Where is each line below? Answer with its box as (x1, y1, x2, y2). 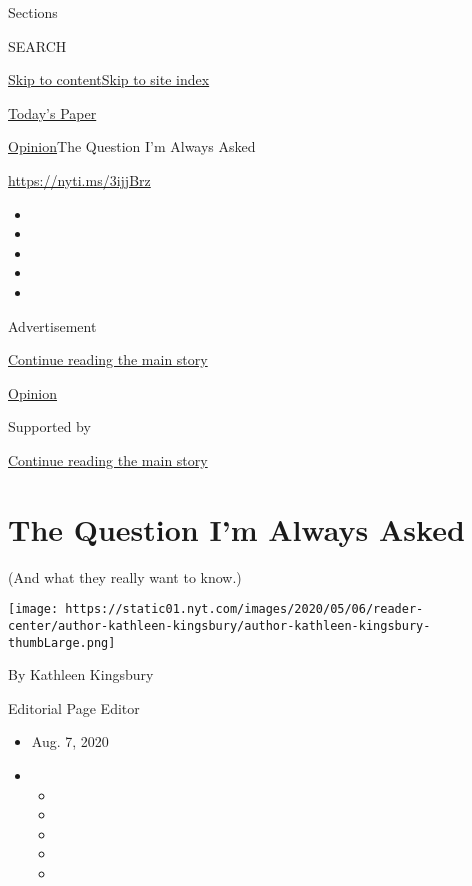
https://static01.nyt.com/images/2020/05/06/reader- (65, 602, 424, 617)
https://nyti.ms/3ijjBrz (8, 169, 151, 190)
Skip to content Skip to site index (8, 69, 210, 90)
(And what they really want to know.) (8, 566, 242, 587)
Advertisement (8, 315, 97, 336)
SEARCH (8, 35, 67, 56)
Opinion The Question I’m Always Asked (8, 136, 256, 157)
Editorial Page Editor (8, 697, 140, 718)
